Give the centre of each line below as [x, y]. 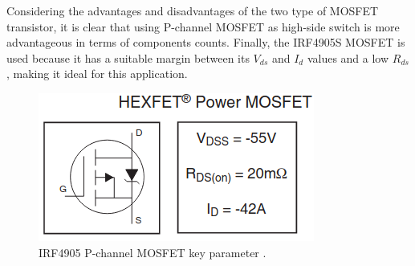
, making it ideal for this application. [97, 74]
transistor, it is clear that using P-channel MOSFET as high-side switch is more [203, 26]
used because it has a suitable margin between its [128, 57]
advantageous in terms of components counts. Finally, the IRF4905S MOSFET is [206, 42]
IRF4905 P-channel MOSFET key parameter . [153, 252]
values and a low [348, 57]
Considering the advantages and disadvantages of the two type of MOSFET [193, 10]
